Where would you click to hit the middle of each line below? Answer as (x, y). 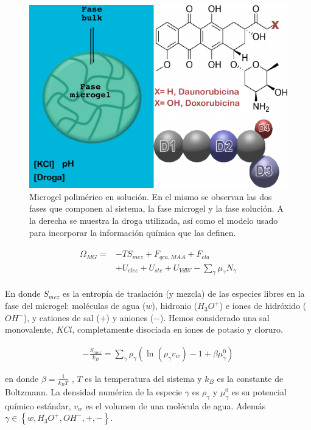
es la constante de (250, 378)
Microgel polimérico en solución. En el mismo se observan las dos (151, 196)
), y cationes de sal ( (61, 317)
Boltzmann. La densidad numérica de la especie (94, 392)
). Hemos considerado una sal (215, 317)
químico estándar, (38, 405)
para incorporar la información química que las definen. (133, 232)
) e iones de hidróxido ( (263, 306)
